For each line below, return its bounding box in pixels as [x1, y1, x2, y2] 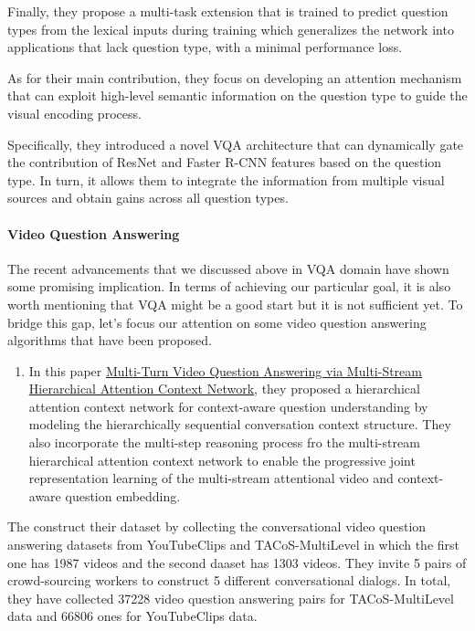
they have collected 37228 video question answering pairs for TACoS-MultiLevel [7, 588, 454, 607]
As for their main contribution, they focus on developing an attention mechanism [7, 68, 462, 87]
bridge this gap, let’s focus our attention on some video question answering [7, 312, 427, 331]
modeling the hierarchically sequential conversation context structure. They [28, 415, 451, 434]
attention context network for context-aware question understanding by [28, 396, 428, 415]
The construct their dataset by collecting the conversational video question [7, 517, 427, 536]
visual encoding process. [7, 103, 142, 122]
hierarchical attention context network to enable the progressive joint [28, 450, 416, 469]
